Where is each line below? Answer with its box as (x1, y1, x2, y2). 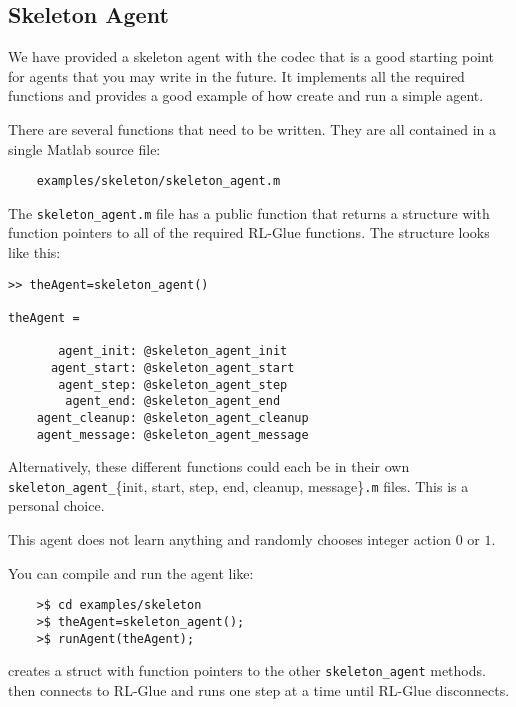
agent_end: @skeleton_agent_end (65, 394, 281, 409)
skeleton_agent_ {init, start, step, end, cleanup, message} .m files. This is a (8, 475, 469, 496)
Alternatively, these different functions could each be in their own (8, 456, 410, 477)
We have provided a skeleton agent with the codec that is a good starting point (8, 46, 495, 67)
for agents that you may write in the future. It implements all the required (8, 65, 465, 86)
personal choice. (8, 495, 105, 516)
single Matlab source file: (8, 138, 161, 159)
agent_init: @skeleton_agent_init (58, 344, 288, 359)
